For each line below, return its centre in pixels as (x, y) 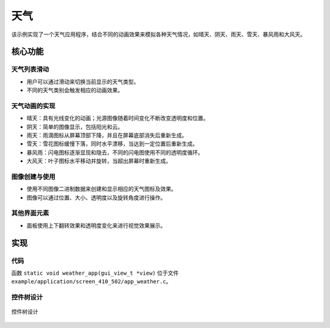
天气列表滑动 (30, 69)
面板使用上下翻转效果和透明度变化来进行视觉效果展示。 (96, 225)
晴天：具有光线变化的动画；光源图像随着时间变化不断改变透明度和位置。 (118, 118)
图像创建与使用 (33, 176)
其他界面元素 (30, 213)
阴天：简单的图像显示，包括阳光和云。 (75, 127)
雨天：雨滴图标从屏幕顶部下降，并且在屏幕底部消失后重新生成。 (107, 135)
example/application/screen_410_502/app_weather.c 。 (91, 281)
